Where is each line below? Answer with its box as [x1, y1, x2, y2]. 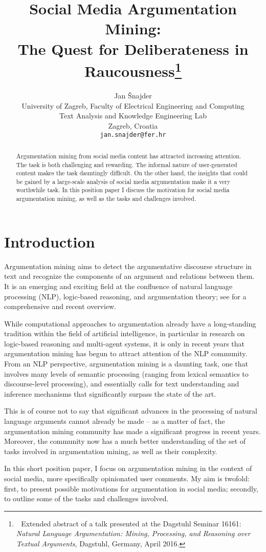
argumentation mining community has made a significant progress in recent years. [4, 425, 261, 436]
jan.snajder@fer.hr [100, 131, 166, 139]
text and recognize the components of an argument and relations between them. [4, 271, 255, 281]
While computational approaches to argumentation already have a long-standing [4, 318, 256, 329]
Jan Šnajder [114, 90, 152, 101]
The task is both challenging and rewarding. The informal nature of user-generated [16, 160, 237, 169]
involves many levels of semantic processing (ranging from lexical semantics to [4, 368, 249, 379]
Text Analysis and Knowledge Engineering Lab [59, 110, 207, 121]
